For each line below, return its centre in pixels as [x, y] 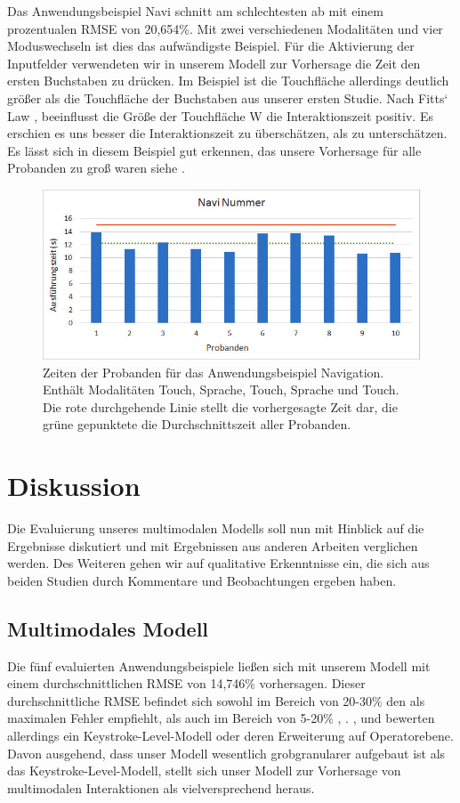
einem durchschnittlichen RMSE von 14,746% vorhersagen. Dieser [186, 683]
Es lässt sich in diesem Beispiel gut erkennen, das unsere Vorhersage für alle [214, 150]
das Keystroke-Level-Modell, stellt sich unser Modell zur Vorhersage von [204, 771]
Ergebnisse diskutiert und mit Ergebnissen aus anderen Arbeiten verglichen [213, 545]
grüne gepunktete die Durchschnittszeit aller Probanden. [197, 424]
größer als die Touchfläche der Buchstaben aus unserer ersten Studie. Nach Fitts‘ [228, 97]
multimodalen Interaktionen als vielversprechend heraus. [161, 787]
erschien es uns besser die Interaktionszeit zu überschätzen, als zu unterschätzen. [227, 133]
